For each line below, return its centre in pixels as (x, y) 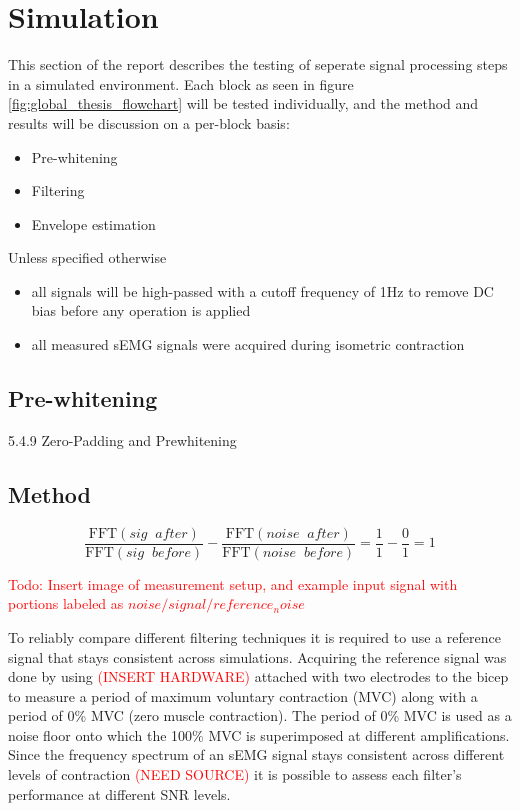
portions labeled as (66, 603)
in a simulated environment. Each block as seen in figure (181, 83)
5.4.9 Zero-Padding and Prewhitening (122, 439)
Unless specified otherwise (87, 257)
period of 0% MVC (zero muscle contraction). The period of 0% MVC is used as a (260, 715)
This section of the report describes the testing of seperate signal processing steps (258, 64)
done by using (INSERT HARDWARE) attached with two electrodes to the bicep (258, 676)
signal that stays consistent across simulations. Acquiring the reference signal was (257, 656)
